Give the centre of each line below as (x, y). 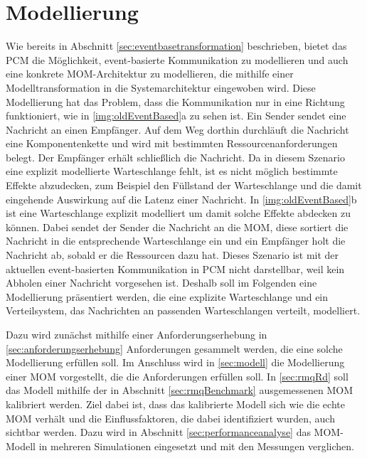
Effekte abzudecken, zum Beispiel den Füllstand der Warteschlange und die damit (184, 185)
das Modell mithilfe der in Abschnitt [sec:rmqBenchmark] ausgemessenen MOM (180, 390)
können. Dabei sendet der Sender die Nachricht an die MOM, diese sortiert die (177, 227)
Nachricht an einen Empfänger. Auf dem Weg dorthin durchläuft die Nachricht (177, 129)
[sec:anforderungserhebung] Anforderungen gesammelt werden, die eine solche (174, 348)
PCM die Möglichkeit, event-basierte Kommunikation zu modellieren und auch (177, 59)
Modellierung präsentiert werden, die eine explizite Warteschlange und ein (167, 296)
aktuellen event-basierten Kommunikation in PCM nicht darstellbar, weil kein (175, 268)
